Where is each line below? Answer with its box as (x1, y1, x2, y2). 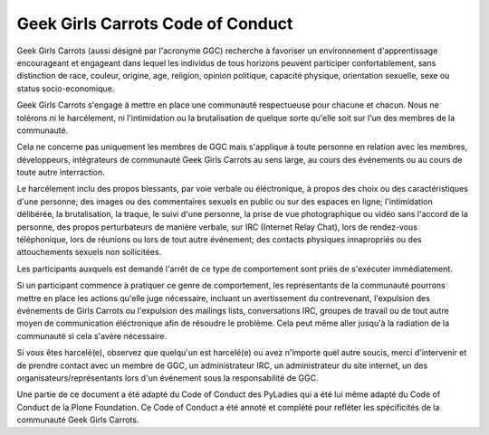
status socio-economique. (16, 82, 115, 94)
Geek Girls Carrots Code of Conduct (16, 14, 293, 33)
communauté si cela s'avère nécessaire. (16, 330, 168, 341)
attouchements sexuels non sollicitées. (16, 247, 162, 258)
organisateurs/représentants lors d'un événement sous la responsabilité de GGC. (16, 372, 319, 383)
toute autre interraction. (16, 167, 106, 178)
